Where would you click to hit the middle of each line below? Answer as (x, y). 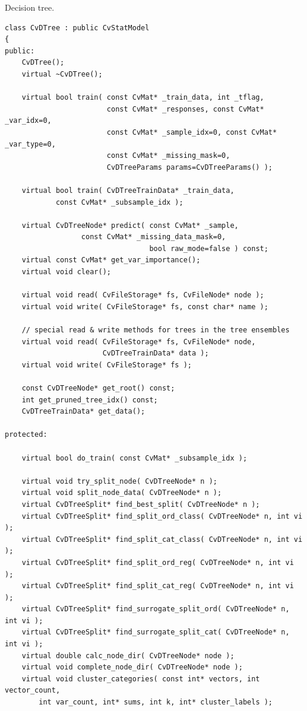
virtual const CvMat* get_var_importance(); (111, 260)
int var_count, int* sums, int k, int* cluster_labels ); (156, 702)
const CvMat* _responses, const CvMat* (185, 109)
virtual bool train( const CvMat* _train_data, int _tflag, (143, 98)
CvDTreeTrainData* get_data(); (83, 412)
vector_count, (33, 691)
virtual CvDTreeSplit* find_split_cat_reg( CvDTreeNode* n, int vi (158, 586)
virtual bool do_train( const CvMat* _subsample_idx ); (134, 458)
